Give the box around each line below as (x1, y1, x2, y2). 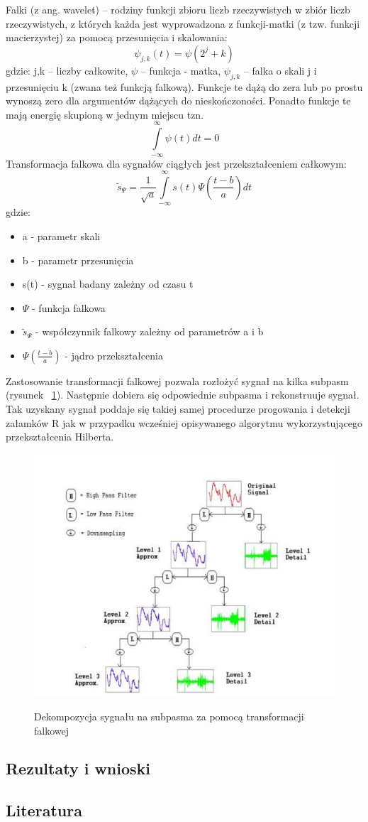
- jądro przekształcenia (65, 347, 163, 362)
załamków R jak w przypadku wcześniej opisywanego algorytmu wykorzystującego (6, 415, 362, 430)
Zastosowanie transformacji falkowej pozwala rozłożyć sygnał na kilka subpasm (6, 373, 349, 388)
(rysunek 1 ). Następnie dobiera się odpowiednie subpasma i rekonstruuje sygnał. (6, 387, 359, 402)
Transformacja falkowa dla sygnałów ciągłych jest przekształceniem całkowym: (6, 156, 347, 171)
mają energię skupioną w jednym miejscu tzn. (6, 107, 204, 121)
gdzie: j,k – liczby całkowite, (6, 63, 128, 77)
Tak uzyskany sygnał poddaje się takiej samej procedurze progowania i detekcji (6, 401, 350, 416)
